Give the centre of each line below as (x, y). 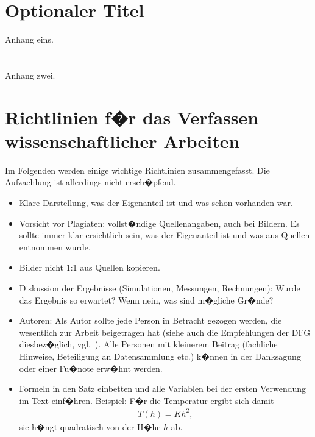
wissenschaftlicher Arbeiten (122, 140)
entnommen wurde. (55, 247)
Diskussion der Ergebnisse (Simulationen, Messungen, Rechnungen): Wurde (160, 287)
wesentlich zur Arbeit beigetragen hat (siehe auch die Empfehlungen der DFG (165, 332)
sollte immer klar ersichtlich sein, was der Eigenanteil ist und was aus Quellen (165, 235)
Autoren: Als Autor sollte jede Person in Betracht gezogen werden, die (150, 320)
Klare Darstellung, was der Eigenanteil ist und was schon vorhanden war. (156, 202)
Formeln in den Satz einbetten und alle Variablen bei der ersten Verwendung (163, 389)
